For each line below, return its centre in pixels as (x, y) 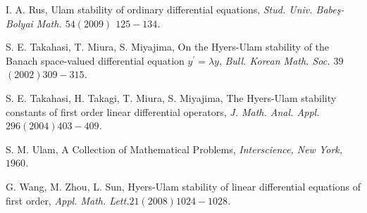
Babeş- (330, 9)
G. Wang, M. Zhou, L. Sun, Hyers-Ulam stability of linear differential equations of (183, 186)
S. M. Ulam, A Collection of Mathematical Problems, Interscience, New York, (174, 149)
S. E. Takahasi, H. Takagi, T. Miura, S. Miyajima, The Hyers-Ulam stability (171, 97)
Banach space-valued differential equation (95, 60)
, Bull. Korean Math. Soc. (274, 60)
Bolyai (19, 23)
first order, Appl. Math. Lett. (68, 200)
